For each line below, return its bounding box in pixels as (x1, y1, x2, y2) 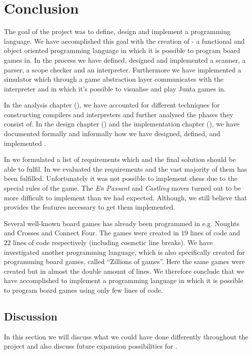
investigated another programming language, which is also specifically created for (4, 247, 245, 257)
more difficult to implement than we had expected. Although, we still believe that (4, 192, 247, 202)
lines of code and (190, 228, 240, 238)
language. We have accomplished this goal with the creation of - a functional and (4, 35, 245, 46)
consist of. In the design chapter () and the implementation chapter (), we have (4, 119, 240, 129)
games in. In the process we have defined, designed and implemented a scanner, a (4, 54, 246, 65)
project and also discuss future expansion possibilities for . (4, 341, 177, 351)
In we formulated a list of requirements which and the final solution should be (4, 154, 236, 164)
